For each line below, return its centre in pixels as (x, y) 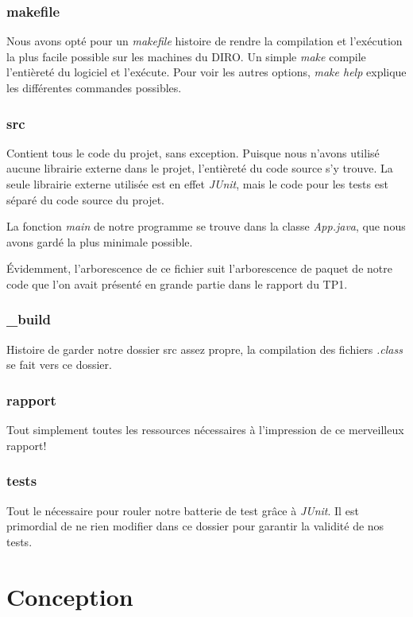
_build (29, 319)
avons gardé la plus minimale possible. (100, 241)
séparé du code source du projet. (85, 199)
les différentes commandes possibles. (94, 87)
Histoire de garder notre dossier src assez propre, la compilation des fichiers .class (205, 349)
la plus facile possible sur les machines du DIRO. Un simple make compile (186, 56)
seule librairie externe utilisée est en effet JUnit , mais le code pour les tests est (197, 184)
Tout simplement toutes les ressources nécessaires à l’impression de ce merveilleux (205, 430)
